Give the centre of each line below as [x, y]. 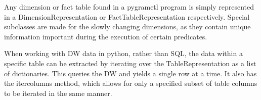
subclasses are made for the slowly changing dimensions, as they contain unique [127, 27]
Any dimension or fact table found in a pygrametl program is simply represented [129, 7]
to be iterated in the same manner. [58, 93]
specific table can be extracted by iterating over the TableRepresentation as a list [130, 63]
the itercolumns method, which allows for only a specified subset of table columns [131, 83]
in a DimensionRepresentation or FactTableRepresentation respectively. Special [127, 16]
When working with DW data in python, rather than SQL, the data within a [123, 53]
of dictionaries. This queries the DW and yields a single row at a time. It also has [130, 73]
